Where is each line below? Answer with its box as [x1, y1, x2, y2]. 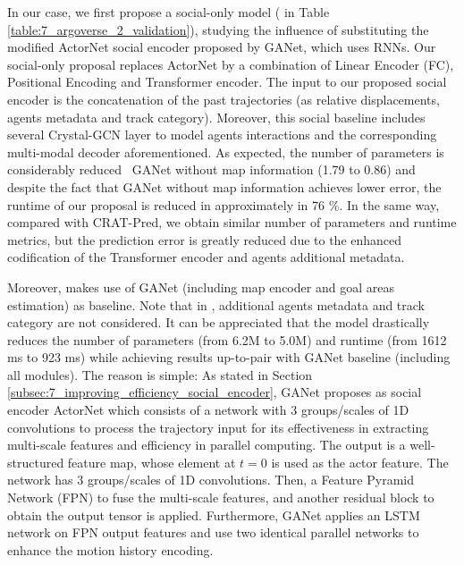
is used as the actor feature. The [271, 452, 449, 471]
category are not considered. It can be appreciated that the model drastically [7, 313, 430, 332]
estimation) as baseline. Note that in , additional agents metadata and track [7, 295, 426, 314]
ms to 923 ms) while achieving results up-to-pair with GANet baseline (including [7, 348, 451, 367]
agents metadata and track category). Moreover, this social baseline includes [7, 107, 426, 126]
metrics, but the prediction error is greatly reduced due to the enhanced [7, 230, 402, 249]
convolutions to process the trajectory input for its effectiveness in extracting [7, 417, 429, 436]
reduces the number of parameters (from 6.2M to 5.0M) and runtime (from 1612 [7, 330, 447, 349]
